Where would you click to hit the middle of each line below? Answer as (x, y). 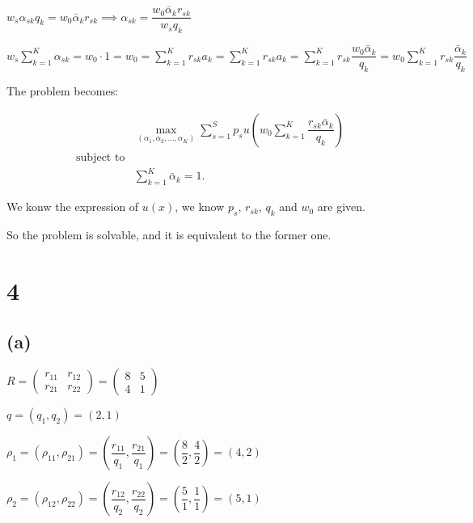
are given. (341, 207)
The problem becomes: (63, 91)
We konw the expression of (73, 207)
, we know (200, 207)
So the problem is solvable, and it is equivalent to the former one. (169, 234)
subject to (101, 157)
